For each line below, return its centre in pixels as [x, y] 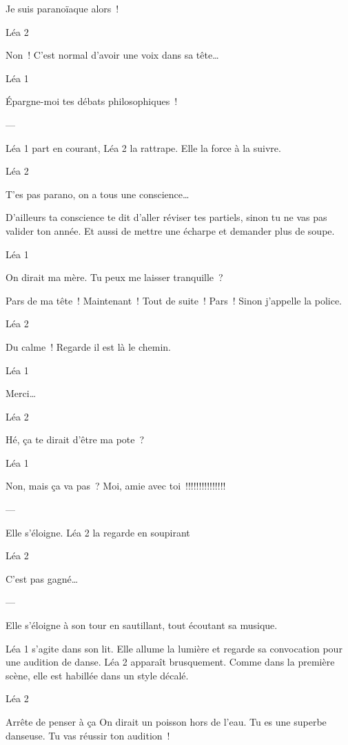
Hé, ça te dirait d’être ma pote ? [75, 439]
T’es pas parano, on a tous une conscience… [98, 194]
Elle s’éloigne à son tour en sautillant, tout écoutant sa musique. [142, 625]
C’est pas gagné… [42, 578]
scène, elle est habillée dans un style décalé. [97, 675]
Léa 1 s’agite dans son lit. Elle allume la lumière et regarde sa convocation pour [174, 648]
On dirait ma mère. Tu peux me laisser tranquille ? [114, 277]
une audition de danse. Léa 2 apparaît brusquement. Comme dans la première [170, 662]
